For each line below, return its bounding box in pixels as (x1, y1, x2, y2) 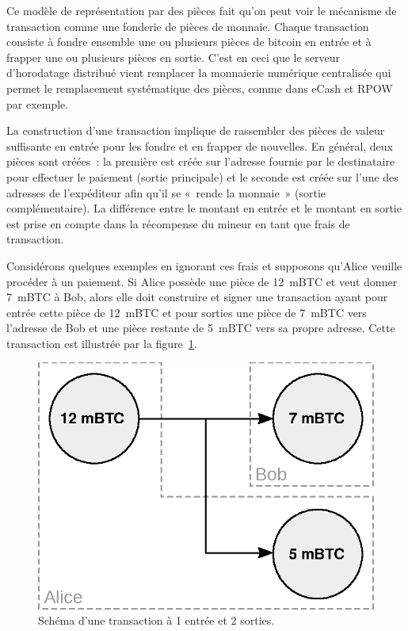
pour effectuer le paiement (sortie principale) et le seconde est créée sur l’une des (6, 168, 398, 185)
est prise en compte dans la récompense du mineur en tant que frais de (6, 215, 350, 231)
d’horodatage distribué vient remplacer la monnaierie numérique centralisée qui (6, 64, 391, 81)
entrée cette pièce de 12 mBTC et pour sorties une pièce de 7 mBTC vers (6, 304, 367, 320)
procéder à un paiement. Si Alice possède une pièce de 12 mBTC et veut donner (6, 273, 398, 289)
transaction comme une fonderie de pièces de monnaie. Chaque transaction (6, 17, 369, 34)
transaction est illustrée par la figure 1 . (6, 335, 197, 351)
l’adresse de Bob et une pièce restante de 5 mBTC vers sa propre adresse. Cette (6, 319, 395, 336)
